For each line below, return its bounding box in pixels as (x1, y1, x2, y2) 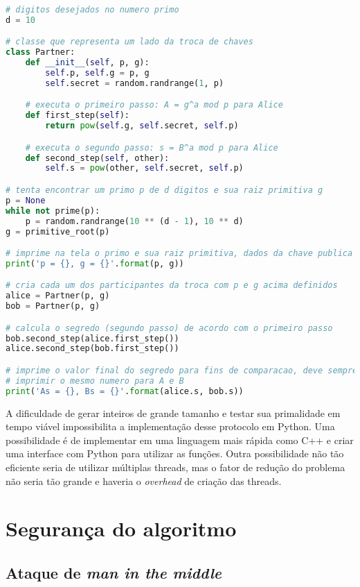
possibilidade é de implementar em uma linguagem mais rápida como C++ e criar (6, 432, 354, 447)
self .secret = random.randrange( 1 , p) (45, 78, 224, 88)
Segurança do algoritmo (6, 514, 237, 543)
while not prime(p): (6, 205, 100, 216)
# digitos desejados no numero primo (6, 5, 179, 15)
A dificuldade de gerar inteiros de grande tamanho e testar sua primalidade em (6, 405, 341, 420)
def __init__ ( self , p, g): (25, 58, 150, 68)
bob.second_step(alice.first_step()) (6, 333, 179, 343)
